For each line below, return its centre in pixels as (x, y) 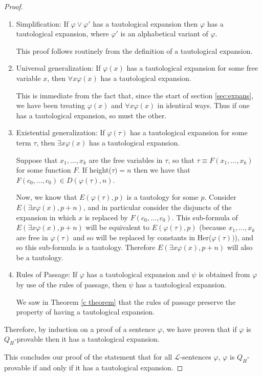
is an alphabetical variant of (164, 34)
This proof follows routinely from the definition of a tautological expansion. (134, 50)
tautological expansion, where (62, 34)
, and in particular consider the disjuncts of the (157, 207)
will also (240, 247)
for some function (43, 170)
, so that (181, 160)
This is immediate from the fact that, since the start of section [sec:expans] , (135, 95)
